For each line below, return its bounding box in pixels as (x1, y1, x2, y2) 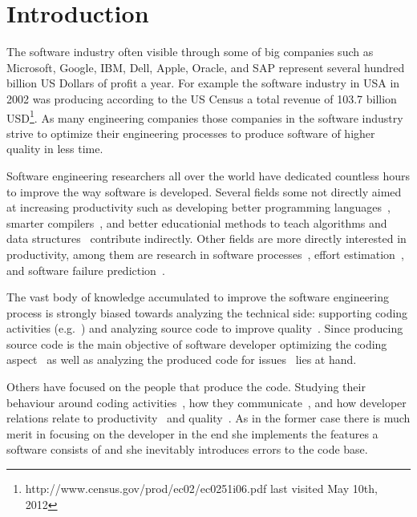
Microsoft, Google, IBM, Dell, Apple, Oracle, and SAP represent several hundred (6, 59, 405, 75)
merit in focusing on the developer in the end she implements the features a (6, 425, 379, 442)
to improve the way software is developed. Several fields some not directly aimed (6, 183, 402, 200)
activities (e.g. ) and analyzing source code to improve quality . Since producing (6, 320, 403, 337)
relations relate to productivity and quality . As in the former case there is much (6, 410, 411, 426)
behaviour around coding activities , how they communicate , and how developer (6, 394, 407, 410)
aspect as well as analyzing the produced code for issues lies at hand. (6, 351, 357, 368)
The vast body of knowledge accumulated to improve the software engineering (6, 289, 390, 305)
